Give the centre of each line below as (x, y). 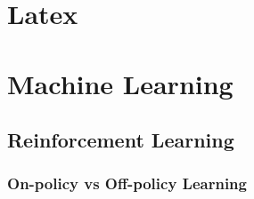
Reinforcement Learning (121, 140)
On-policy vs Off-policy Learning (127, 183)
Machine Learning (120, 83)
